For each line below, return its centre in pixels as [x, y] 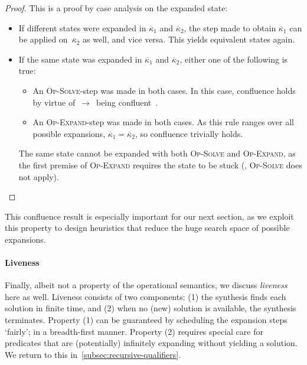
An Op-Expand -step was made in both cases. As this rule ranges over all [163, 122]
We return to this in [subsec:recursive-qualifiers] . [93, 354]
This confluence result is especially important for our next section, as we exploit [149, 216]
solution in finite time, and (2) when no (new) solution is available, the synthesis [151, 308]
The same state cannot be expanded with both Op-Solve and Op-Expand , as [157, 153]
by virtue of [54, 102]
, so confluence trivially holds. [189, 133]
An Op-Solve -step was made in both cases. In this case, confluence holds [164, 90]
